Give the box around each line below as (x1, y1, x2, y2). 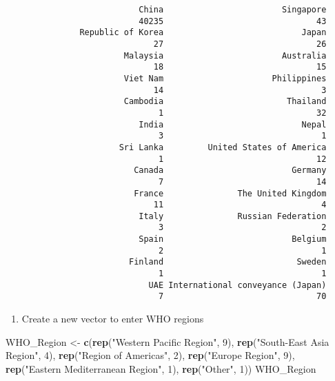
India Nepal (139, 119, 327, 130)
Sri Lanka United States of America (119, 142, 327, 152)
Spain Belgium (139, 234, 327, 245)
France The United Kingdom (134, 188, 327, 198)
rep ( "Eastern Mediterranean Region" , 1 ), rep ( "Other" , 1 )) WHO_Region (6, 361, 316, 375)
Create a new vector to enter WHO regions (21, 311, 204, 326)
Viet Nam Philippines (123, 73, 327, 83)
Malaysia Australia (123, 50, 327, 61)
